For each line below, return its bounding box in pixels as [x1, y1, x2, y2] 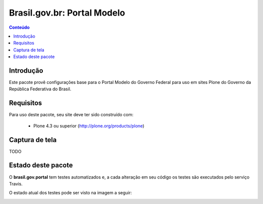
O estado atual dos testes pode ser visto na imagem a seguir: [9, 190, 132, 196]
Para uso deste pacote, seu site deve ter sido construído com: [9, 112, 133, 118]
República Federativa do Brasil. [9, 86, 72, 92]
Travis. [9, 181, 23, 186]
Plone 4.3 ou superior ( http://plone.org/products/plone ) [33, 122, 145, 129]
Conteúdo [9, 24, 30, 30]
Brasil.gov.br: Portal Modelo [9, 7, 125, 18]
